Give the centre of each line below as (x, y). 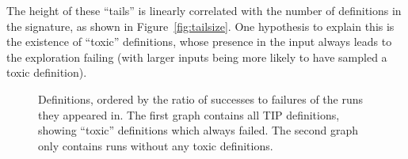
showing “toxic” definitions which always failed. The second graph (198, 130)
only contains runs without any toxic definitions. (156, 145)
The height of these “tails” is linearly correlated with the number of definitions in (204, 10)
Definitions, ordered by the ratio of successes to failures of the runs (201, 98)
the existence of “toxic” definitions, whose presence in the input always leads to (199, 42)
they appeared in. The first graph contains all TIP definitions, (189, 114)
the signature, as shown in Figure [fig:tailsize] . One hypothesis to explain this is (200, 26)
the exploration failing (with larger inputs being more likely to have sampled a (197, 57)
